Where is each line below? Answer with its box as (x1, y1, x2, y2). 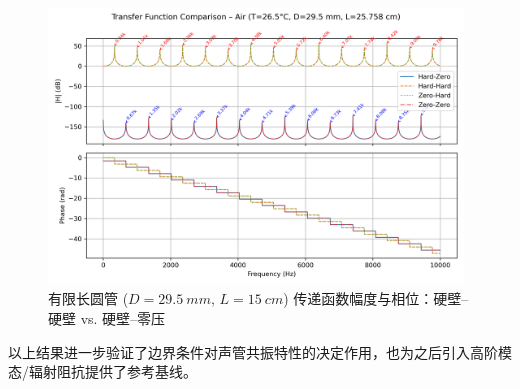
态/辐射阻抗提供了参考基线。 (8, 361, 197, 382)
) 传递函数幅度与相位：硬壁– (283, 288, 469, 309)
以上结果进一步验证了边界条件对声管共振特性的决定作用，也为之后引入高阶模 (8, 341, 512, 362)
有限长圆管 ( (48, 288, 129, 309)
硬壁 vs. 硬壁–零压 (48, 307, 166, 328)
